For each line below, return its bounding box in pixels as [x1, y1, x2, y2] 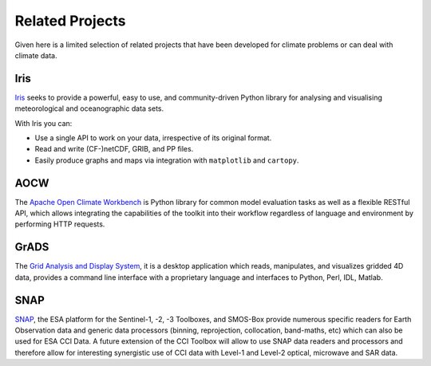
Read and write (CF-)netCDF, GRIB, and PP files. [34, 144, 194, 154]
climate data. [14, 50, 57, 60]
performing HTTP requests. [14, 219, 105, 229]
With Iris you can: [14, 118, 73, 128]
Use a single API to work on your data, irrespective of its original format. [34, 133, 272, 143]
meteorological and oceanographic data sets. [14, 104, 164, 113]
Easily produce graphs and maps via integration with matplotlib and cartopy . [34, 155, 299, 165]
